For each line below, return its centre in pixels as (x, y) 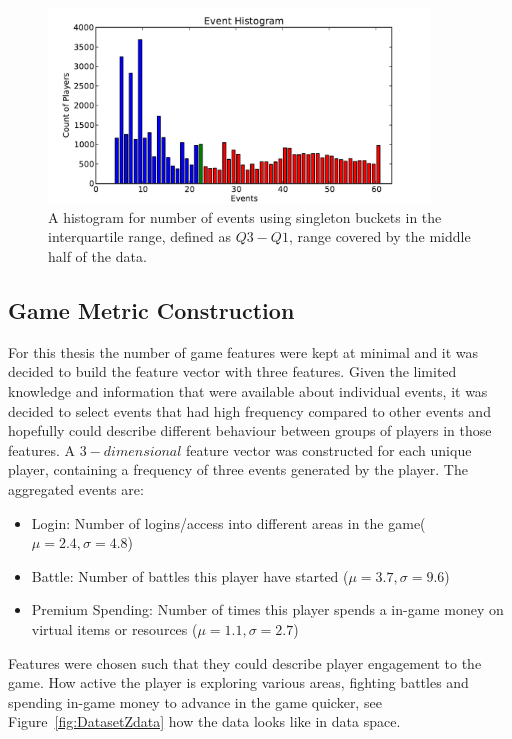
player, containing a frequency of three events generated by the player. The (238, 469)
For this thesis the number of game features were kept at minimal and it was (243, 351)
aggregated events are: (76, 489)
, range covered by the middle (379, 236)
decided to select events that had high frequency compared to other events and (249, 410)
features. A (42, 449)
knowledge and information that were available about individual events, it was (248, 391)
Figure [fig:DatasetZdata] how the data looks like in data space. (204, 721)
